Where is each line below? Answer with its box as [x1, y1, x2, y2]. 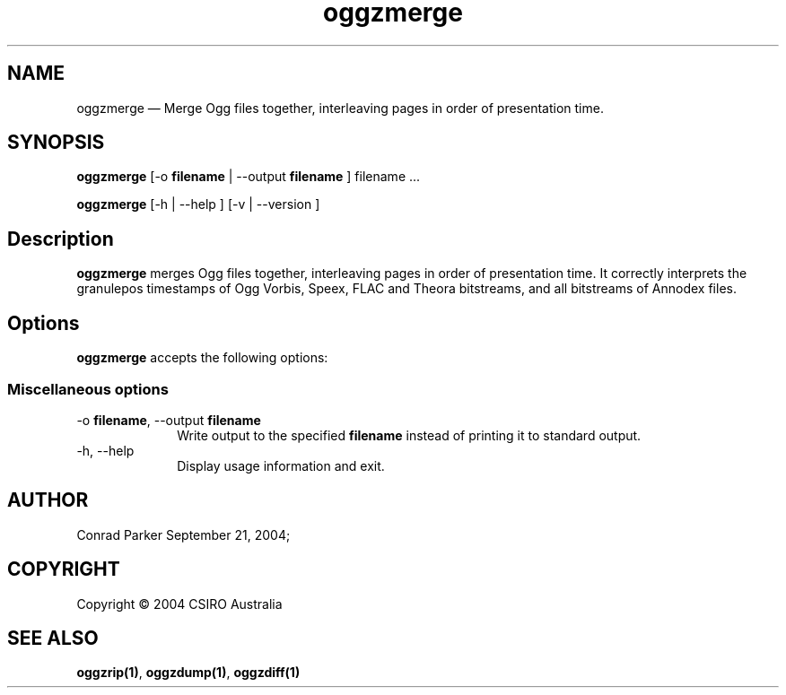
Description [7, 227, 114, 250]
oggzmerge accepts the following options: [76, 350, 328, 366]
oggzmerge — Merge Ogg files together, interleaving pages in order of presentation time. [76, 100, 604, 116]
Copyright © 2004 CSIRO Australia [76, 595, 283, 612]
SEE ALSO [7, 626, 99, 649]
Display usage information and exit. [177, 457, 385, 473]
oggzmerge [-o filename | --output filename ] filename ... [76, 169, 421, 185]
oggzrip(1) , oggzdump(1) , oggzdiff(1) [76, 665, 301, 681]
